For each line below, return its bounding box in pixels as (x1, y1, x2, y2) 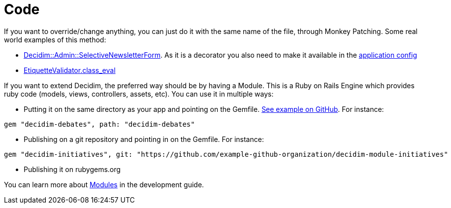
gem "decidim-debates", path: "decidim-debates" (4, 120, 195, 128)
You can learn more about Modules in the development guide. (4, 180, 204, 189)
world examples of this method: (4, 35, 106, 44)
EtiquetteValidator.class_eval (24, 66, 116, 74)
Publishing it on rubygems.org (24, 165, 121, 173)
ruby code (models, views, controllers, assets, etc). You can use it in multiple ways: (4, 89, 274, 98)
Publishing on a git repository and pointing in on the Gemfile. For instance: (24, 135, 264, 143)
